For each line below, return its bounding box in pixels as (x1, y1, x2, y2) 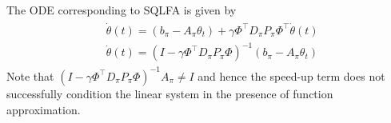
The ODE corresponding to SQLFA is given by (6, 2, 237, 18)
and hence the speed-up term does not (197, 67, 385, 84)
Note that (6, 67, 54, 84)
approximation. (6, 101, 81, 117)
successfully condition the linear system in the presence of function (6, 85, 333, 101)
